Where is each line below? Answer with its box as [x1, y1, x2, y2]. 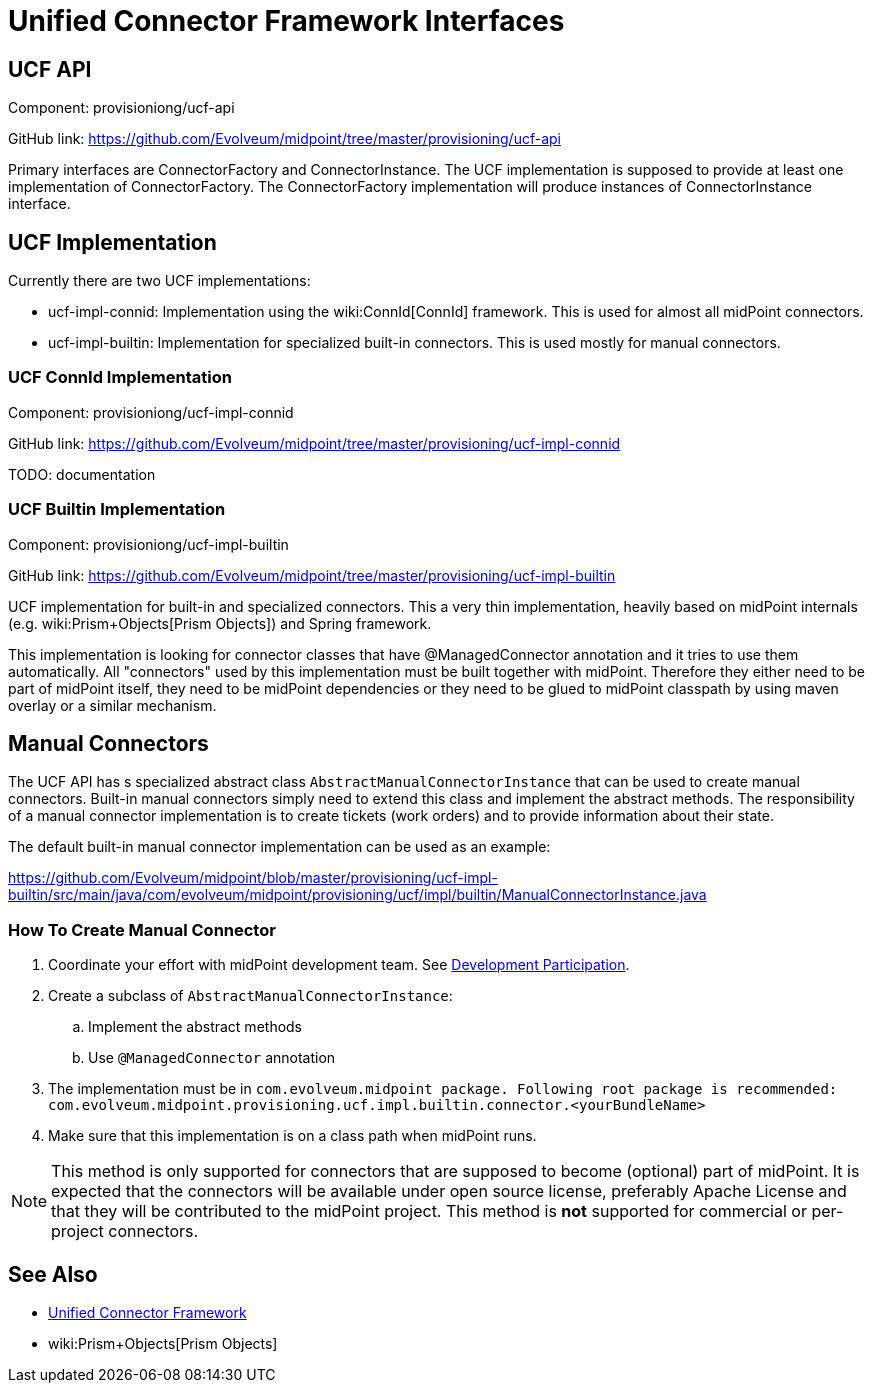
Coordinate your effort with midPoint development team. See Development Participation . [48, 956, 630, 974]
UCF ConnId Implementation [8, 367, 232, 388]
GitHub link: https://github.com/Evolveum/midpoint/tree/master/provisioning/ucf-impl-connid [8, 434, 621, 452]
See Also [8, 1261, 98, 1287]
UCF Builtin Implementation [8, 499, 226, 520]
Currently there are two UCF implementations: [8, 272, 311, 290]
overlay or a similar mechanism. [8, 696, 217, 714]
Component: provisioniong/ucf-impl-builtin [8, 535, 289, 553]
